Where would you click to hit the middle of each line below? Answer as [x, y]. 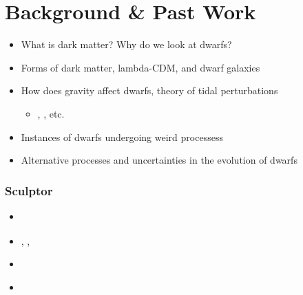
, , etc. [51, 113]
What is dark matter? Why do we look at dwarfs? [126, 44]
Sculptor [29, 190]
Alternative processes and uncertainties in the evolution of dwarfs [159, 160]
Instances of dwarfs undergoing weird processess [122, 136]
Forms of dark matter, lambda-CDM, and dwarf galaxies [140, 67]
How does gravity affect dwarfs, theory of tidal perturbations [149, 90]
